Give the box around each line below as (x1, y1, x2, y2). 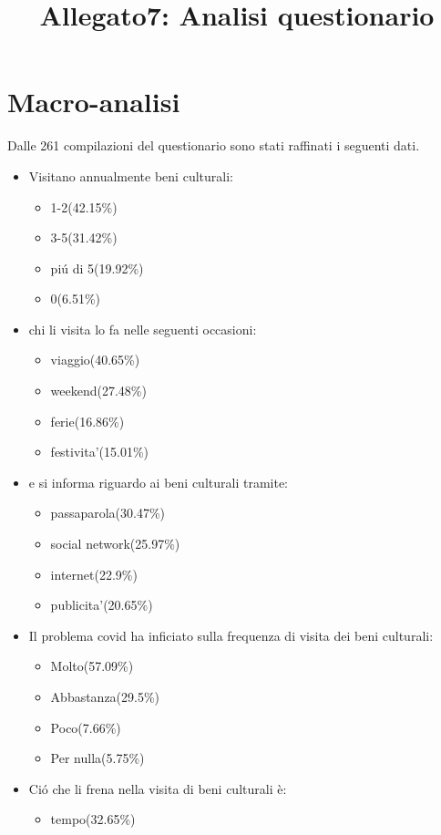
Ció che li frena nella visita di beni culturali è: (28, 778, 287, 798)
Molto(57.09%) (50, 656, 134, 675)
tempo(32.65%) (50, 809, 136, 829)
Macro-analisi (7, 83, 180, 120)
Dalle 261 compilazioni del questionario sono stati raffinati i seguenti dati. (7, 136, 420, 155)
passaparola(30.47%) (50, 503, 166, 522)
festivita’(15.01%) (50, 442, 149, 461)
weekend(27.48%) (50, 381, 147, 400)
